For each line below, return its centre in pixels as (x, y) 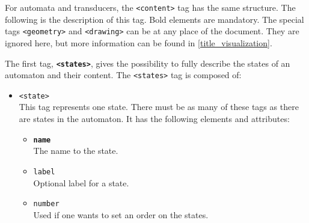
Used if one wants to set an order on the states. (121, 214)
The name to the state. (76, 151)
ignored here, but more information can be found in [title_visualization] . (139, 42)
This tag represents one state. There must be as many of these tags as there (159, 107)
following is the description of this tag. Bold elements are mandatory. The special (154, 19)
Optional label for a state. (81, 182)
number (46, 204)
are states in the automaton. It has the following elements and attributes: (154, 119)
